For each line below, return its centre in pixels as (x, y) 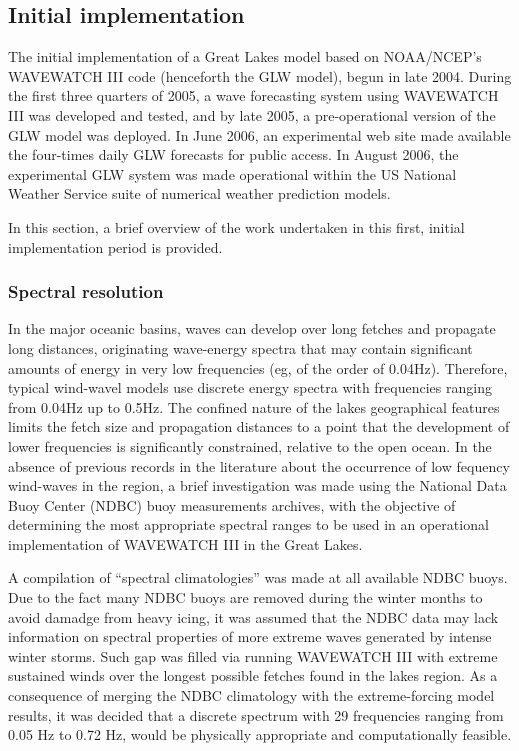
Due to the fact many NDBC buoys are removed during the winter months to (245, 597)
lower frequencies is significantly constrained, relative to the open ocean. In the (250, 445)
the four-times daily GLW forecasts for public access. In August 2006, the (233, 154)
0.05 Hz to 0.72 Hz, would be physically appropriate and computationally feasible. (260, 734)
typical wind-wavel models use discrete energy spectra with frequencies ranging (250, 387)
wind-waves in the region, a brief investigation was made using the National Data (257, 485)
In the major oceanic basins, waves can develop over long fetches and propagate (252, 328)
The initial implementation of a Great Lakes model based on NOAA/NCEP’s (245, 56)
